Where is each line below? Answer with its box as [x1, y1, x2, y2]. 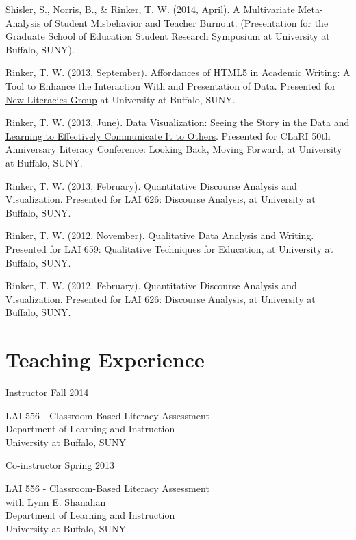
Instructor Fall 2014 [5, 385, 89, 399]
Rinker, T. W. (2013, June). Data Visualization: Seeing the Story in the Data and [5, 115, 350, 130]
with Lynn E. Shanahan [5, 494, 106, 508]
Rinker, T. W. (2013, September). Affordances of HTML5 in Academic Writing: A [5, 65, 351, 79]
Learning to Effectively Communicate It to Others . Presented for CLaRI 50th [5, 128, 331, 143]
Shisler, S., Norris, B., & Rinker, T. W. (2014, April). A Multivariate [5, 2, 295, 16]
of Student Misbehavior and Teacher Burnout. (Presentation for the [44, 15, 329, 29]
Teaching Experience [5, 345, 205, 373]
